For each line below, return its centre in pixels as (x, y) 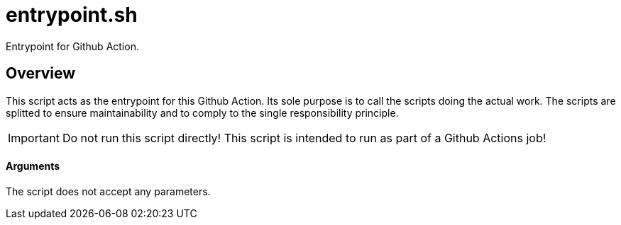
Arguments (33, 166)
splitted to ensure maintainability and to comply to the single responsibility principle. (202, 112)
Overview (41, 74)
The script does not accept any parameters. (108, 191)
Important (34, 138)
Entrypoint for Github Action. (72, 46)
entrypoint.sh (72, 15)
